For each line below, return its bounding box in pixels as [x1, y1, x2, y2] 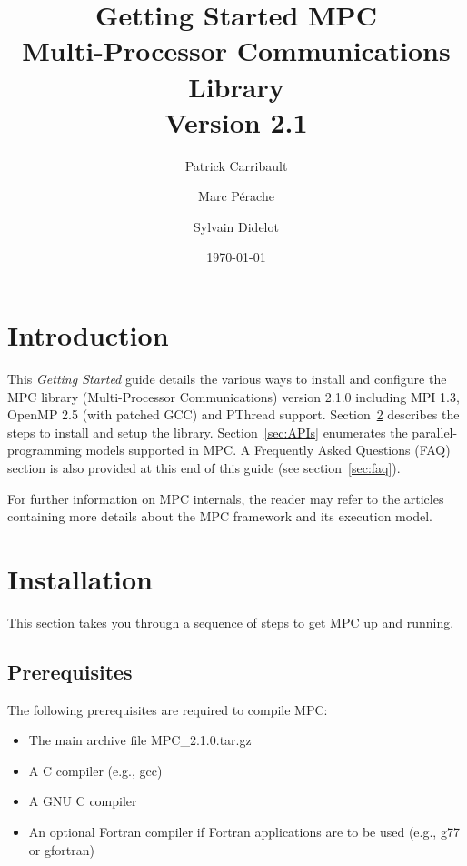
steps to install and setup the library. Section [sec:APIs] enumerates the [7, 422, 408, 441]
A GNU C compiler [28, 791, 137, 811]
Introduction [7, 317, 169, 354]
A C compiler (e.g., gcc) [28, 760, 163, 780]
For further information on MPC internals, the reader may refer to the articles [7, 488, 444, 508]
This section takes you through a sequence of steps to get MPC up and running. [7, 612, 454, 631]
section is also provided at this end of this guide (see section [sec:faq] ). [7, 458, 401, 477]
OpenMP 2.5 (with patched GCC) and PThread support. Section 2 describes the [7, 405, 460, 424]
